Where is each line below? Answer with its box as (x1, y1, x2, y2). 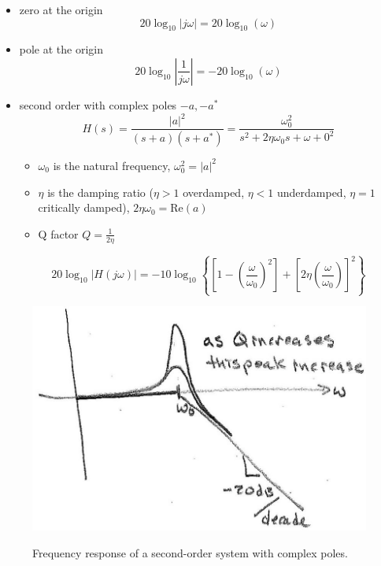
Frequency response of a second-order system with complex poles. (32, 544, 348, 560)
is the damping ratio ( (47, 183, 154, 200)
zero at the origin (19, 2, 103, 17)
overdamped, (183, 183, 245, 200)
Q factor (38, 225, 79, 242)
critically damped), (38, 199, 130, 216)
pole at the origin (19, 41, 104, 57)
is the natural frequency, (53, 157, 171, 173)
